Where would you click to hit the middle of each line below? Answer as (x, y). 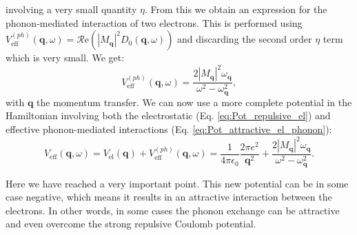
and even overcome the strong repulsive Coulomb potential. (131, 224)
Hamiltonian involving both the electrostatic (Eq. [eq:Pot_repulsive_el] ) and (168, 115)
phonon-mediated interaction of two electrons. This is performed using (154, 22)
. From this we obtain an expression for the (236, 9)
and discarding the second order (245, 39)
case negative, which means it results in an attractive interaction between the (169, 197)
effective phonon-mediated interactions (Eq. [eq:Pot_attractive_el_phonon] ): (169, 129)
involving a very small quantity (71, 9)
